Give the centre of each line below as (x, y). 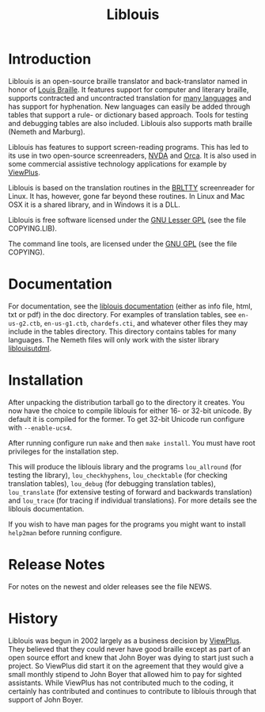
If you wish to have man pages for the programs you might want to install (127, 524)
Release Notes (57, 565)
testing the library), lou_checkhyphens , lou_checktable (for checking (118, 475)
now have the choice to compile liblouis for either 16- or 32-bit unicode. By (130, 411)
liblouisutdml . (30, 348)
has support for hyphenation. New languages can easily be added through (129, 106)
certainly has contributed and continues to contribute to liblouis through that (132, 691)
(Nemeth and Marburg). (47, 132)
